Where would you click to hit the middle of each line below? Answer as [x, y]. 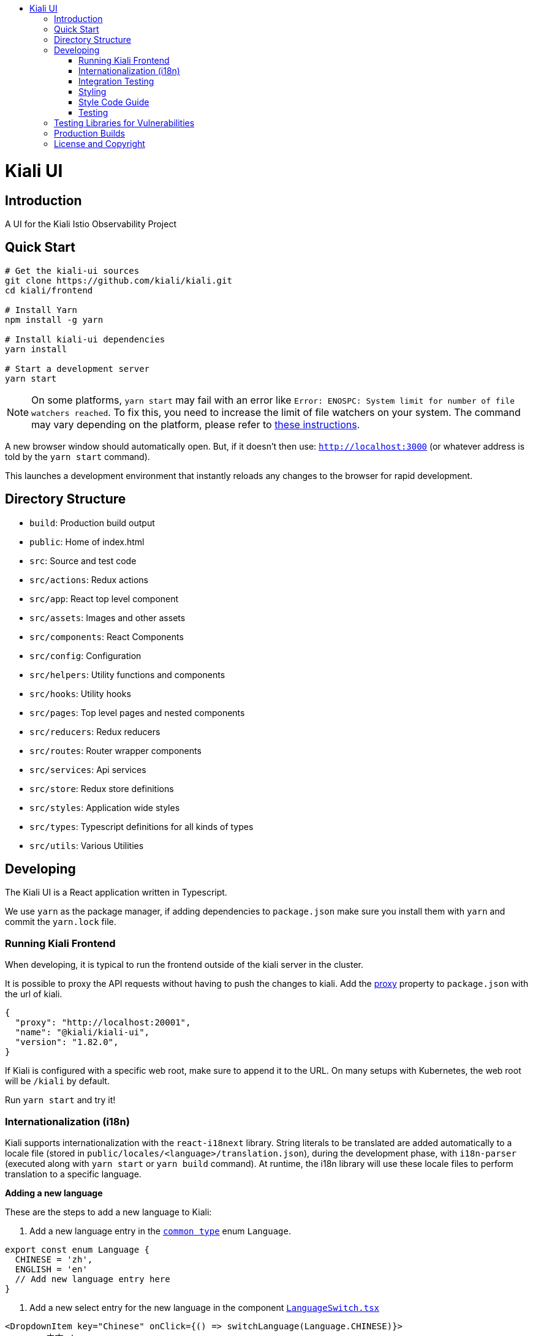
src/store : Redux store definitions [102, 788]
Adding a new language [54, 1193]
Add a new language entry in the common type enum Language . [160, 1231]
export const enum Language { [77, 1249]
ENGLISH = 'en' [51, 1269]
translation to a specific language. [73, 1174]
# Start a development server [77, 368]
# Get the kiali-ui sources [72, 270]
